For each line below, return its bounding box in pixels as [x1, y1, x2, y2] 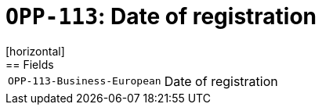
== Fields [5, 57, 54, 71]
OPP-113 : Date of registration [5, 3, 317, 30]
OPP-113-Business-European [8, 75, 161, 88]
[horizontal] [5, 44, 65, 58]
